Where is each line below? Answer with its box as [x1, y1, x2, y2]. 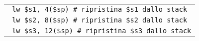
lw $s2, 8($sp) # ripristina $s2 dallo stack [12, 16, 188, 24]
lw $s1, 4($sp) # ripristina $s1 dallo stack [12, 5, 188, 13]
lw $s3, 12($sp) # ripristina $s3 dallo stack [12, 27, 192, 35]
